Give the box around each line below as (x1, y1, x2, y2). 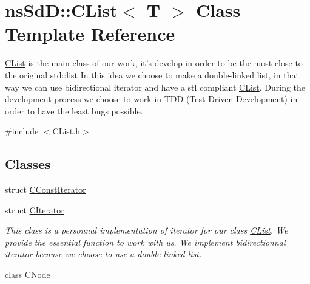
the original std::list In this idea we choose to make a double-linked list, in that (5, 68, 299, 81)
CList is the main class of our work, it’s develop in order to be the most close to (5, 57, 303, 69)
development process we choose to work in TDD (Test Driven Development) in (5, 92, 298, 105)
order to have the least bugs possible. (5, 104, 143, 117)
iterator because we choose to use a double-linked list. (5, 248, 202, 260)
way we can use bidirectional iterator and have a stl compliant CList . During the (5, 80, 306, 93)
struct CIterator (5, 203, 64, 216)
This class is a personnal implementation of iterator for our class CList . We (5, 224, 288, 237)
